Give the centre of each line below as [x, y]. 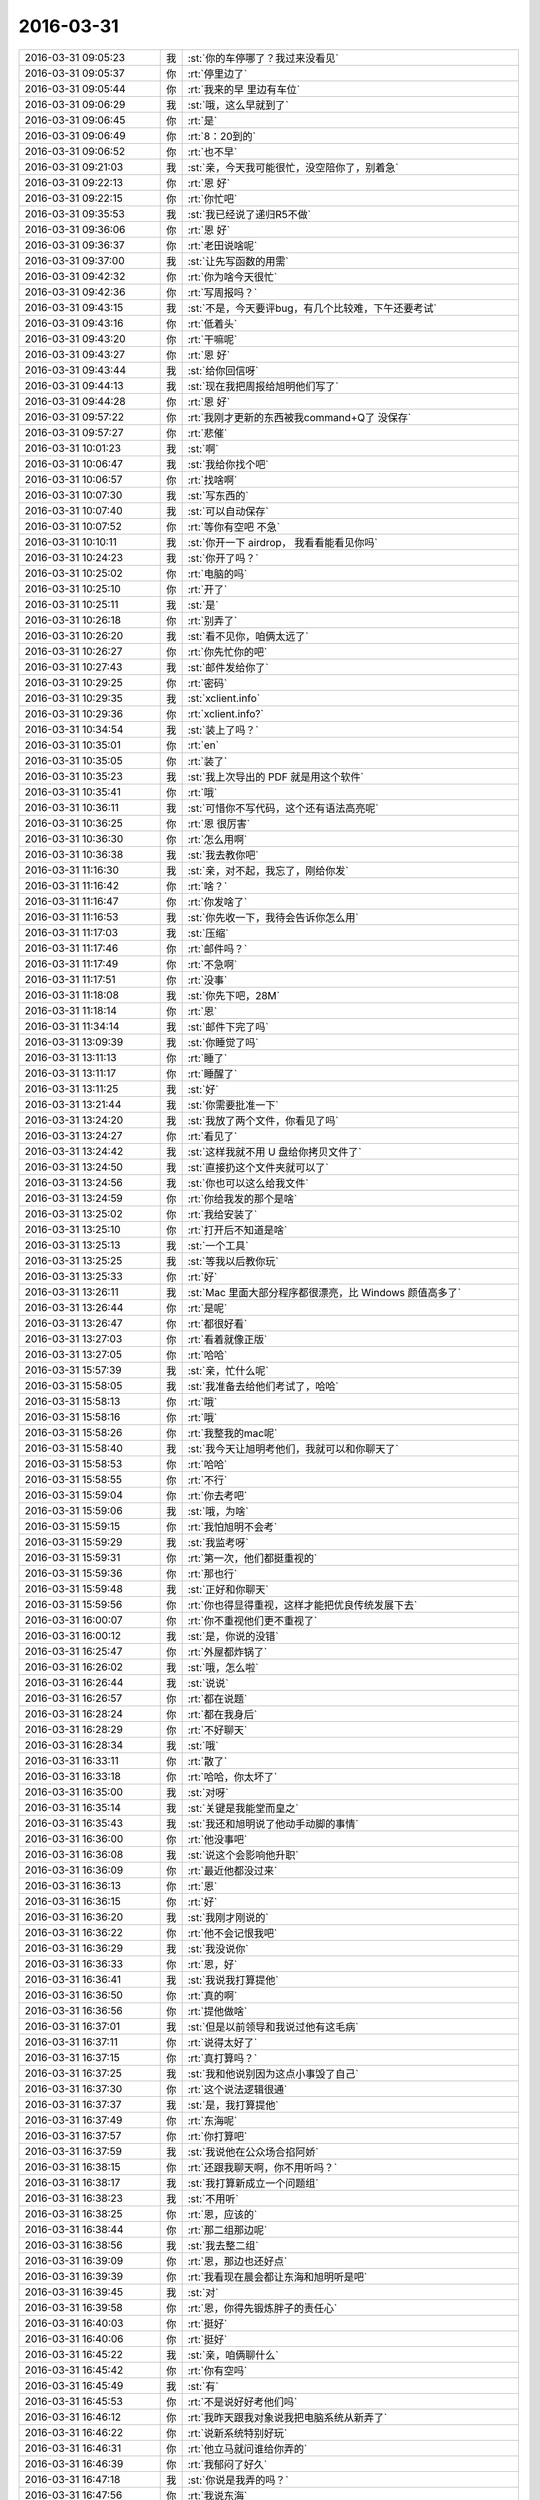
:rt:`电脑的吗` [217, 573]
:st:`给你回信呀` [223, 370]
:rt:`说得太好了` [222, 2042]
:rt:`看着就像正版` [227, 1339]
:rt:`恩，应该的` [222, 2214]
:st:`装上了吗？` [223, 730]
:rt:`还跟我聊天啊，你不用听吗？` [262, 2167]
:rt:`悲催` [207, 433]
